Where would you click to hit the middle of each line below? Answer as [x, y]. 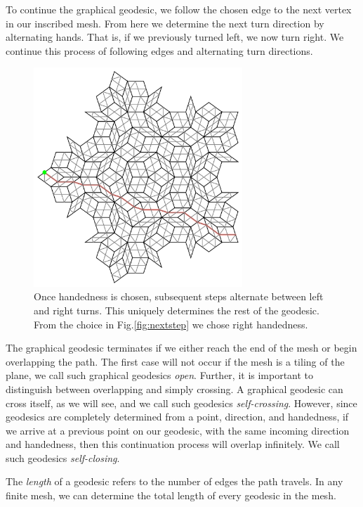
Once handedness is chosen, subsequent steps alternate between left [179, 296]
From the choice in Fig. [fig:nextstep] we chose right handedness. [171, 324]
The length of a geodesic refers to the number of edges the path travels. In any [174, 481]
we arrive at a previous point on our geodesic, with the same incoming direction [178, 430]
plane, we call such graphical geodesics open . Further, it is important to [160, 375]
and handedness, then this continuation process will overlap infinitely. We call [173, 444]
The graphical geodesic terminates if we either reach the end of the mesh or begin [181, 348]
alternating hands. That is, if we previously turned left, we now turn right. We [175, 37]
